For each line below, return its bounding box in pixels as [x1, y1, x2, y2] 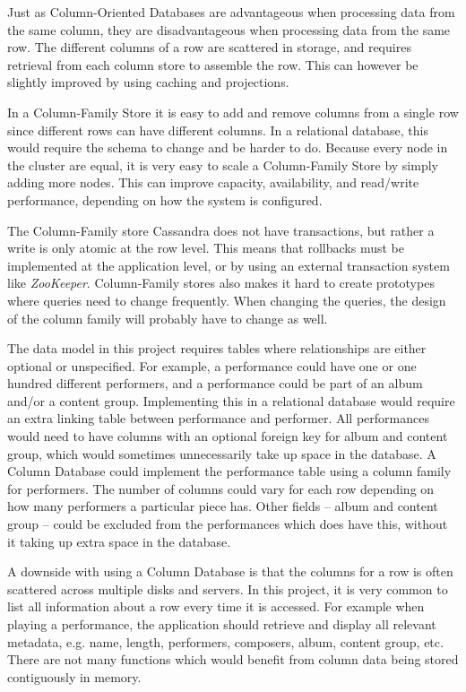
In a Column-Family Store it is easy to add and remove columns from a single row [7, 102, 459, 121]
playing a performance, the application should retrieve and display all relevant [7, 615, 436, 633]
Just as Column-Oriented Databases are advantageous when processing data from [7, 3, 455, 21]
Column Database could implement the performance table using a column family [7, 462, 452, 480]
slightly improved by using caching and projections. [7, 73, 289, 91]
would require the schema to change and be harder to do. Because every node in [7, 138, 448, 157]
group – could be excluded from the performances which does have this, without [7, 515, 448, 533]
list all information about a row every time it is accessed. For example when [7, 597, 425, 616]
